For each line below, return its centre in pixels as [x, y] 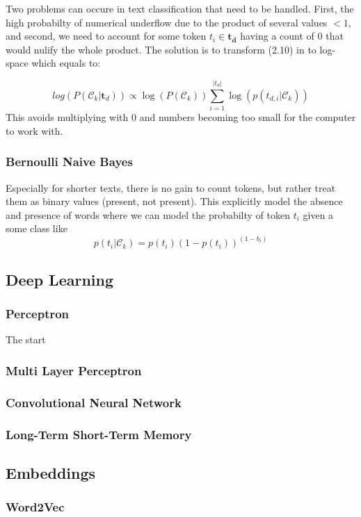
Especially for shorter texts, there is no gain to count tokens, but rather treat [171, 187]
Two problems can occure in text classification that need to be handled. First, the [180, 8]
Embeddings [51, 472]
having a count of [277, 36]
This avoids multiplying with [67, 117]
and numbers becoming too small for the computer [248, 117]
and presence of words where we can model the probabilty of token [148, 214]
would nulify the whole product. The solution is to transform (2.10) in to [161, 49]
